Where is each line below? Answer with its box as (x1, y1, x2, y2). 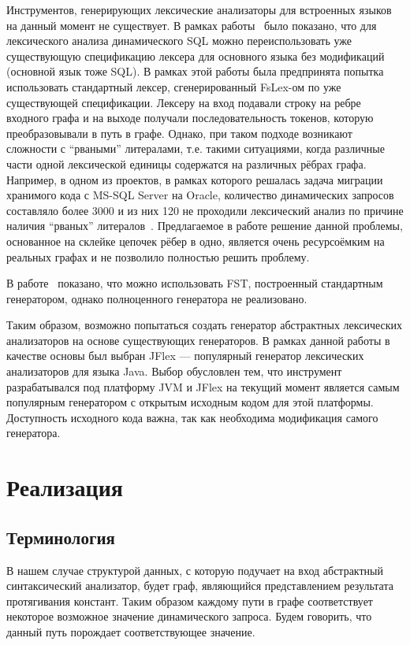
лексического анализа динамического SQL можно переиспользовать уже (6, 32, 352, 49)
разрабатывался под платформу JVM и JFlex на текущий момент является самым (6, 378, 400, 395)
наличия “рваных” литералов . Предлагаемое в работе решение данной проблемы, (6, 217, 403, 234)
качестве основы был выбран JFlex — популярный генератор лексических (6, 347, 364, 364)
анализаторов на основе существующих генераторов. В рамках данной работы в (6, 332, 390, 348)
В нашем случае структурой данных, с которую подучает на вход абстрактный (6, 562, 383, 578)
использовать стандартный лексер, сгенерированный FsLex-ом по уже (6, 78, 341, 95)
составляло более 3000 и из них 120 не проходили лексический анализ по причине (6, 202, 404, 218)
